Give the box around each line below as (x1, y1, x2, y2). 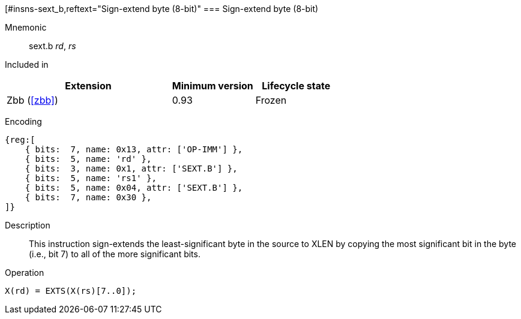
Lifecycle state (262, 80, 331, 92)
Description (5, 220, 50, 230)
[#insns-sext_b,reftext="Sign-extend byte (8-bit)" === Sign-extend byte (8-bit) (5, 4, 319, 14)
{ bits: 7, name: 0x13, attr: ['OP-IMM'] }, (25, 145, 243, 154)
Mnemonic (5, 22, 47, 32)
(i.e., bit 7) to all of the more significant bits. (29, 249, 200, 259)
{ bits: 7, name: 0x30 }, (25, 192, 152, 202)
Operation (5, 267, 44, 278)
